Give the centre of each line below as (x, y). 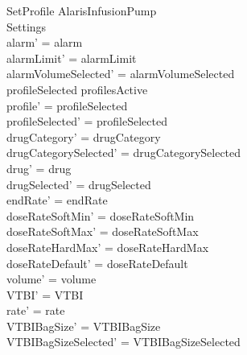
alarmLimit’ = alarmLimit (72, 58)
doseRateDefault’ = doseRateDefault (97, 263)
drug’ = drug (39, 168)
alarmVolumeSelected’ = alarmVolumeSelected (121, 74)
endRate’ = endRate (57, 200)
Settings (27, 26)
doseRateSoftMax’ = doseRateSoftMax (103, 231)
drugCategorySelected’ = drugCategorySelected (124, 153)
